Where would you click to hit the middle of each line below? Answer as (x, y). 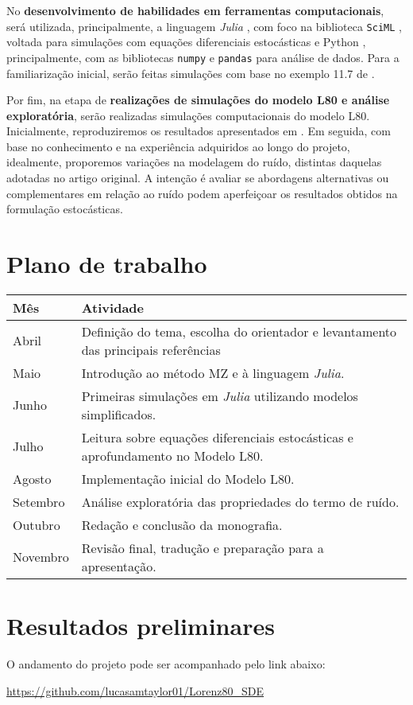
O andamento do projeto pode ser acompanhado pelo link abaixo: (166, 664)
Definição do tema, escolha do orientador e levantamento (239, 331)
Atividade (113, 307)
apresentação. (119, 566)
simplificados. (119, 414)
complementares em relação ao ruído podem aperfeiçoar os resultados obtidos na (202, 193)
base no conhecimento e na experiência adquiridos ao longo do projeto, (178, 146)
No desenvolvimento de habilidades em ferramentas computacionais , (195, 10)
